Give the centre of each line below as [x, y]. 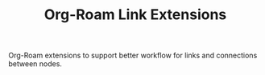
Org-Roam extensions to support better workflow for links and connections [133, 55]
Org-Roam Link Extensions [135, 15]
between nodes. [35, 64]
